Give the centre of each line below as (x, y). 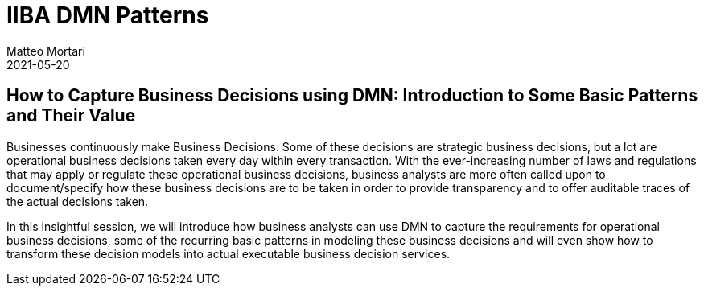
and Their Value (71, 116)
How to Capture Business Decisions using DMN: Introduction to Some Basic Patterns (352, 96)
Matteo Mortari (46, 51)
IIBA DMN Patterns (108, 15)
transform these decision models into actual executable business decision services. (228, 253)
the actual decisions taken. (78, 201)
